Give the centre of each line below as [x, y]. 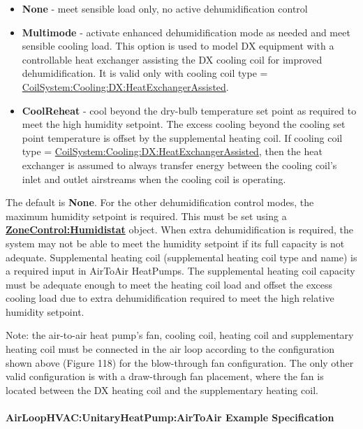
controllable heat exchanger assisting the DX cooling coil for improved [172, 59]
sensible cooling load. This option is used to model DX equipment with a [178, 46]
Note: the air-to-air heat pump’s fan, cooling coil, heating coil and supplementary [180, 335]
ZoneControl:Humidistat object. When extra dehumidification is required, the [179, 230]
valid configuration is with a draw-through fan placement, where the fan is [165, 376]
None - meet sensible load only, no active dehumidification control [165, 8]
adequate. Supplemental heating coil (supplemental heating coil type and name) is [181, 257]
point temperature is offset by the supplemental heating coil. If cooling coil [182, 137]
